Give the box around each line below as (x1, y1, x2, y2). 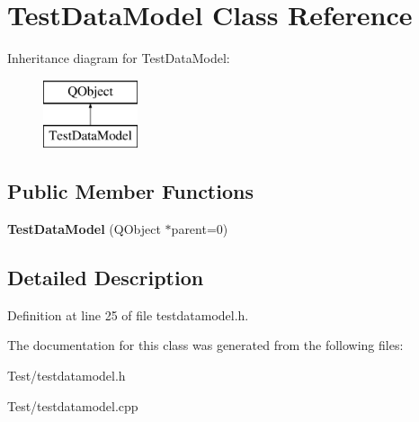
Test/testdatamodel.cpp (7, 396, 138, 415)
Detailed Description (7, 264, 204, 292)
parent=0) (171, 220, 228, 238)
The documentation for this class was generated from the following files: (7, 336, 404, 355)
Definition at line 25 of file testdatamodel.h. (7, 305, 249, 324)
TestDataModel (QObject (7, 220, 161, 238)
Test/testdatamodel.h (7, 366, 126, 385)
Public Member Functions (7, 177, 254, 205)
